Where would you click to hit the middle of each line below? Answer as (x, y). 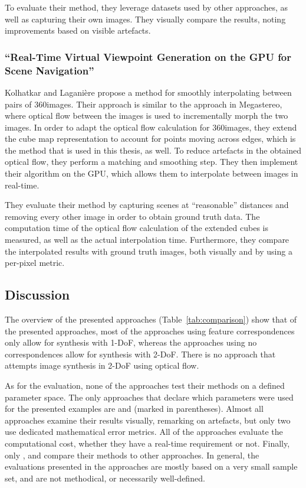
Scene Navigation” (50, 70)
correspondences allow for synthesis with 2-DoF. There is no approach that (140, 354)
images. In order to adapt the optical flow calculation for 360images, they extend (151, 127)
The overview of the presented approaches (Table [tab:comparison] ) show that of (151, 319)
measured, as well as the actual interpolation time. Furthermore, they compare (147, 240)
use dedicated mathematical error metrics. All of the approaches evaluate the (144, 432)
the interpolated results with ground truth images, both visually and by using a (149, 251)
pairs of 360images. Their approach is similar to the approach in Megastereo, (144, 104)
